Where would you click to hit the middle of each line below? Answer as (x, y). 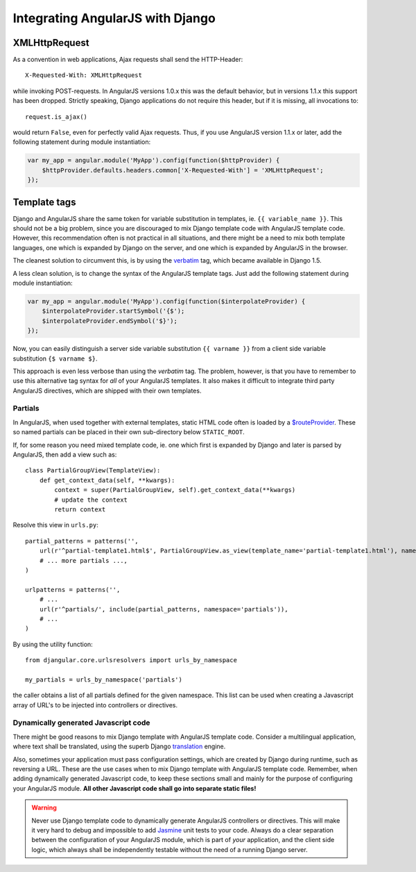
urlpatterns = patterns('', (73, 590)
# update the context (91, 500)
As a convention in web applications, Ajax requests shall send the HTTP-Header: (128, 60)
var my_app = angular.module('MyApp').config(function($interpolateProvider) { (166, 301)
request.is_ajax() (57, 117)
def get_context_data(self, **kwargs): (107, 480)
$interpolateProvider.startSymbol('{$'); (113, 311)
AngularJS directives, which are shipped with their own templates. (107, 390)
